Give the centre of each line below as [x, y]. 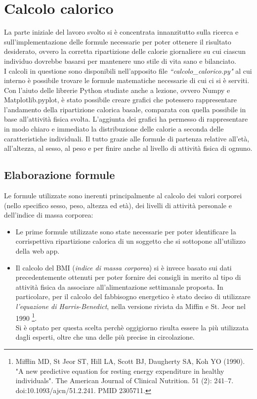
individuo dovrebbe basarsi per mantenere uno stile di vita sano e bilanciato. [120, 61]
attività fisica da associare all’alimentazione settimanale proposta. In [119, 287]
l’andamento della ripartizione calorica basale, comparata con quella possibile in [125, 109]
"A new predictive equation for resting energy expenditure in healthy [120, 371]
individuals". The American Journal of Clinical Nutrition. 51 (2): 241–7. [125, 380]
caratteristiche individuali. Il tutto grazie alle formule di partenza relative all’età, [127, 138]
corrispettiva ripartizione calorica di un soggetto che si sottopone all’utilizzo [130, 241]
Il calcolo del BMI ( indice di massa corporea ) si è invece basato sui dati [124, 267]
